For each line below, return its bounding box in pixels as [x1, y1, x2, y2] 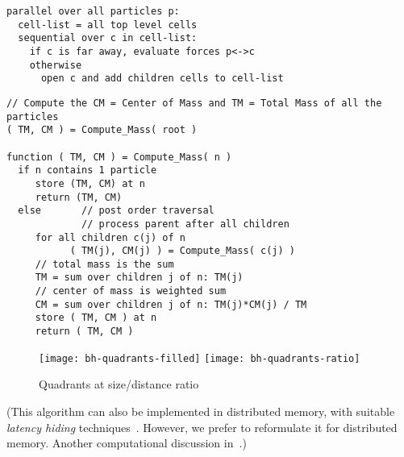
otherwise [29, 59, 82, 71]
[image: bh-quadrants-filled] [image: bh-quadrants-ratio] [39, 352, 360, 364]
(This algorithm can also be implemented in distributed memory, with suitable [6, 403, 395, 419]
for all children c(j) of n [35, 231, 185, 243]
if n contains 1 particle [18, 164, 157, 177]
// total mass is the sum [35, 258, 174, 270]
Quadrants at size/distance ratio [39, 376, 199, 393]
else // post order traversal [18, 205, 214, 217]
